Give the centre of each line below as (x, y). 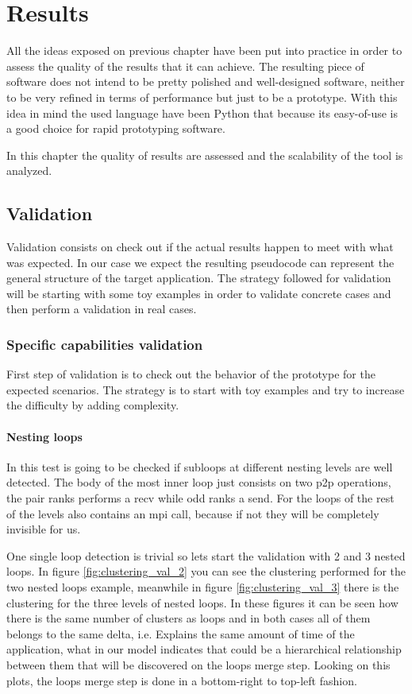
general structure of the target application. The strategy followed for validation (199, 278)
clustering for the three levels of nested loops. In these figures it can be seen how (202, 602)
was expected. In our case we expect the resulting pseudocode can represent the (200, 262)
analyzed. (29, 171)
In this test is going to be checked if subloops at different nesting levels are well (200, 466)
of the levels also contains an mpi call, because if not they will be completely (193, 513)
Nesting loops (44, 436)
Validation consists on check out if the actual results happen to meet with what (200, 247)
